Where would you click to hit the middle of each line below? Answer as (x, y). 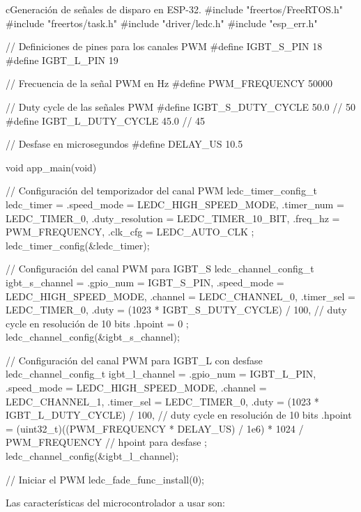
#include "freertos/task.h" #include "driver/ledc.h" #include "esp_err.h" (162, 23)
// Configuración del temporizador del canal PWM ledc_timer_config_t (161, 191)
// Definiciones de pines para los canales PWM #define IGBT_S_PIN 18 (164, 46)
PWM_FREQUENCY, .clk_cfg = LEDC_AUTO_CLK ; (130, 232)
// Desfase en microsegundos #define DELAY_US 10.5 (124, 144)
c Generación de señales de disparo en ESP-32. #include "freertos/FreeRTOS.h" (174, 9)
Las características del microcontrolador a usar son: (116, 503)
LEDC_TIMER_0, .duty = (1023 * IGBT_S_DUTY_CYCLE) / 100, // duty (176, 310)
